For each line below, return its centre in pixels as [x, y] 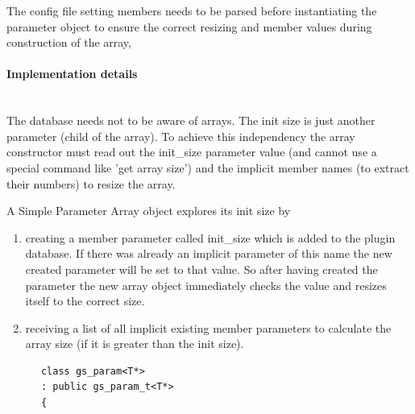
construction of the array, [69, 42]
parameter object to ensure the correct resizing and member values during [189, 26]
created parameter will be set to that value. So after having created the [201, 269]
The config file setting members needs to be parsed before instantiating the [192, 10]
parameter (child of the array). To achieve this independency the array [181, 136]
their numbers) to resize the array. [91, 183]
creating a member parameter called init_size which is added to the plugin [210, 237]
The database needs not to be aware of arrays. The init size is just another [191, 120]
